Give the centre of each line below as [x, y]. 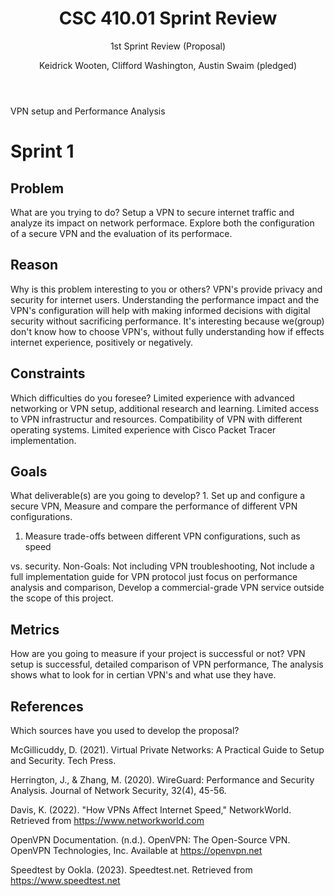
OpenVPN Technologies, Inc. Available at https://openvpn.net [136, 850]
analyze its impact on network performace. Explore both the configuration [162, 223]
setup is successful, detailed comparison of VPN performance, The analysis [167, 664]
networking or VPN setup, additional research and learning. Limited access [165, 408]
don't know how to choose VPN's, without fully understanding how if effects [167, 331]
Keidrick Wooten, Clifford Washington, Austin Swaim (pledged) [168, 65]
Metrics [35, 629]
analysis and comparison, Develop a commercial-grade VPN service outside [167, 588]
